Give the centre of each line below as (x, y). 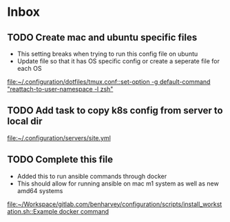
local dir (25, 121)
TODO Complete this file (60, 160)
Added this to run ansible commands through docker (92, 176)
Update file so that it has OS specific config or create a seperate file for (118, 61)
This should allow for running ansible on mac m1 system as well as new (118, 184)
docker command (84, 211)
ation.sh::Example (32, 211)
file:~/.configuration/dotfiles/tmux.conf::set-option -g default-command (109, 82)
